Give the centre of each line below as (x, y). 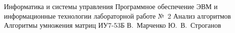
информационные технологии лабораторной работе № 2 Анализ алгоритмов (117, 16)
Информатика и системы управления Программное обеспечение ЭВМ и (111, 6)
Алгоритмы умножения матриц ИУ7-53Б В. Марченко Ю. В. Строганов (113, 25)
